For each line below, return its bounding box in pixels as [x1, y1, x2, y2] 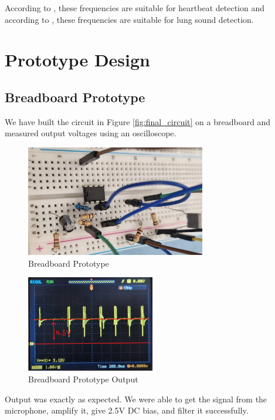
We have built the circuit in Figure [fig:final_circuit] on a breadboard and [5, 115, 271, 127]
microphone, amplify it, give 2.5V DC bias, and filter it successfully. [5, 404, 249, 416]
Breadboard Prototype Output [28, 372, 138, 385]
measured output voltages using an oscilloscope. [5, 127, 176, 139]
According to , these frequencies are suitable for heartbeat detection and [5, 2, 264, 14]
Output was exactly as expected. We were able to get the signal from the [5, 392, 267, 405]
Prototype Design [5, 48, 150, 72]
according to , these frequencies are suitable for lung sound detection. [5, 13, 254, 25]
